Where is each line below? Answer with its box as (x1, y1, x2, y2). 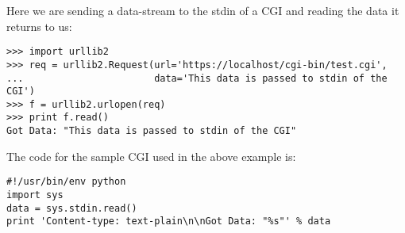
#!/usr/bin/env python (6, 176, 126, 188)
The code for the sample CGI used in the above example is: (6, 147, 296, 164)
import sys (6, 189, 64, 201)
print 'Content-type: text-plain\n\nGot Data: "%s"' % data (6, 216, 331, 227)
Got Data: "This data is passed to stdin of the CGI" (6, 125, 297, 137)
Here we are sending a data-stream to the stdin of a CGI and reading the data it (6, 2, 399, 18)
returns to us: (6, 17, 72, 34)
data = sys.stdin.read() (6, 202, 137, 214)
